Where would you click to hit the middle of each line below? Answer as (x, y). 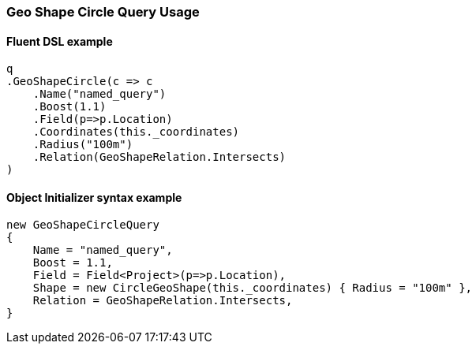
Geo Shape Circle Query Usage (103, 12)
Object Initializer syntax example (94, 197)
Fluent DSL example (60, 41)
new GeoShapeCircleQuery (83, 225)
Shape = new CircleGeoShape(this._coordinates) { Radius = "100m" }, (253, 288)
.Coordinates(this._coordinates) (136, 132)
